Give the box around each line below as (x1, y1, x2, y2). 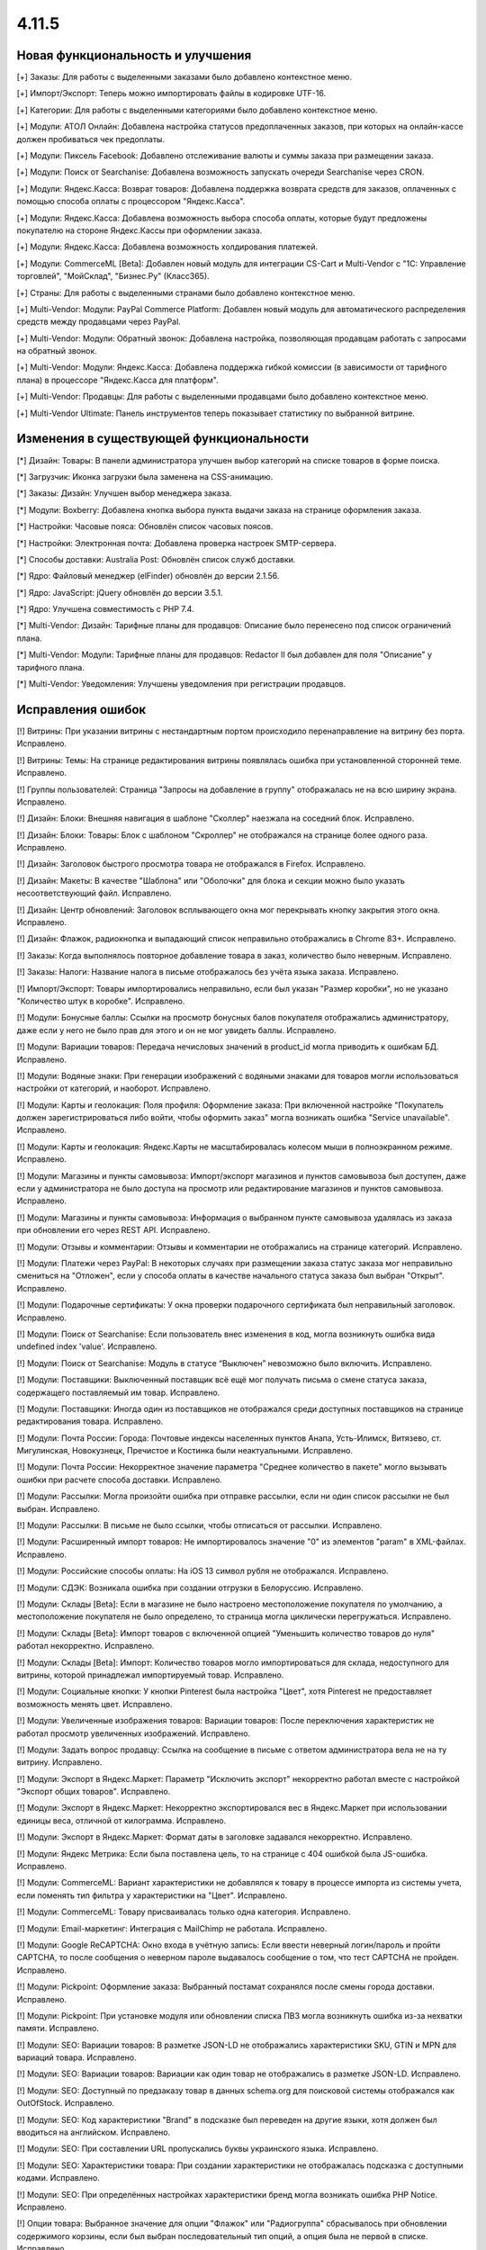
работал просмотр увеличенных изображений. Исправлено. (16, 1728, 251, 1739)
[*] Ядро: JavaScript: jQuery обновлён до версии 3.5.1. (16, 587, 223, 598)
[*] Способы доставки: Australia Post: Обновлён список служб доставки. (16, 553, 296, 564)
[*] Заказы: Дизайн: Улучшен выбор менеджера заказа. (16, 488, 232, 499)
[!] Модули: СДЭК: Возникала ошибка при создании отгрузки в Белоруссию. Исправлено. (16, 1582, 364, 1593)
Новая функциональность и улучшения (16, 48, 252, 63)
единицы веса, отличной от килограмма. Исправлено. (16, 1814, 227, 1826)
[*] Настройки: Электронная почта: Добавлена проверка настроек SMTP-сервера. (16, 537, 337, 548)
